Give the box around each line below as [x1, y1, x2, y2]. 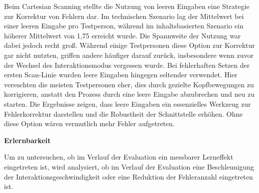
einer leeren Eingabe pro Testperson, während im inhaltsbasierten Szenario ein [4, 20, 244, 31]
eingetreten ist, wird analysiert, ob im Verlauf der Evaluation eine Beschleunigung [4, 161, 255, 172]
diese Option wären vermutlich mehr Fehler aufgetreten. [4, 118, 175, 129]
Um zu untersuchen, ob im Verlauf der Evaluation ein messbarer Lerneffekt [4, 152, 234, 162]
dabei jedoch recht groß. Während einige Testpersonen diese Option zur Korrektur [4, 40, 255, 50]
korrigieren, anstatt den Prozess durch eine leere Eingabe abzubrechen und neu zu [4, 89, 255, 99]
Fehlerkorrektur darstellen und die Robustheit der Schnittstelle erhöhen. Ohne [4, 108, 243, 119]
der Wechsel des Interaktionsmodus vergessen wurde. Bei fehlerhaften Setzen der [4, 59, 250, 70]
